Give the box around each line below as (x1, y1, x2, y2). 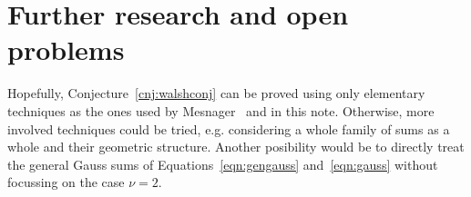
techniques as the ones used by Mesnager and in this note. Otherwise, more (7, 101, 435, 120)
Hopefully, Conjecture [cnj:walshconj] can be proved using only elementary (7, 84, 425, 103)
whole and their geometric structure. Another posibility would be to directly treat (7, 137, 465, 156)
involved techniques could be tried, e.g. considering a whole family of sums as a (7, 119, 450, 138)
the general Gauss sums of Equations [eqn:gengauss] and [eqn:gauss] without (7, 154, 438, 173)
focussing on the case (7, 172, 125, 192)
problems (7, 31, 125, 68)
